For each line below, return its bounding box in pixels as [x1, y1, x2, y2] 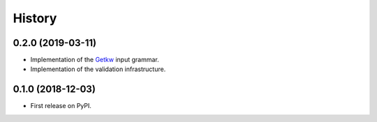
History [13, 10, 57, 26]
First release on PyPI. [30, 102, 92, 110]
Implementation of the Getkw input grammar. [30, 56, 160, 64]
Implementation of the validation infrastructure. [30, 65, 166, 73]
